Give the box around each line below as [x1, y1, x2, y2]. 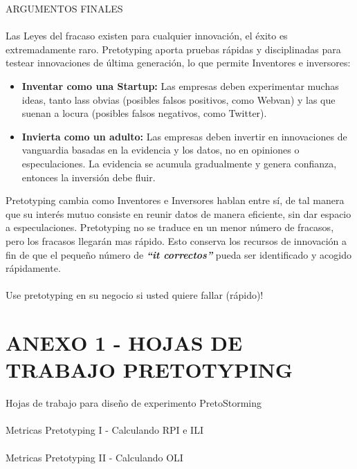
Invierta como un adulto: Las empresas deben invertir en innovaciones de [21, 129, 347, 143]
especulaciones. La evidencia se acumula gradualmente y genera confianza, [21, 156, 337, 170]
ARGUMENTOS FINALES [6, 1, 123, 15]
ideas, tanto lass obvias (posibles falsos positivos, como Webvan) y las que [21, 92, 336, 107]
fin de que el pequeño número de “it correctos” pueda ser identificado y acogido [6, 247, 351, 261]
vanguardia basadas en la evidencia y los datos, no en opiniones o [21, 142, 300, 157]
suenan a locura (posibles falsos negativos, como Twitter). [21, 106, 267, 120]
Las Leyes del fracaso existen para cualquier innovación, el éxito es [6, 28, 288, 43]
